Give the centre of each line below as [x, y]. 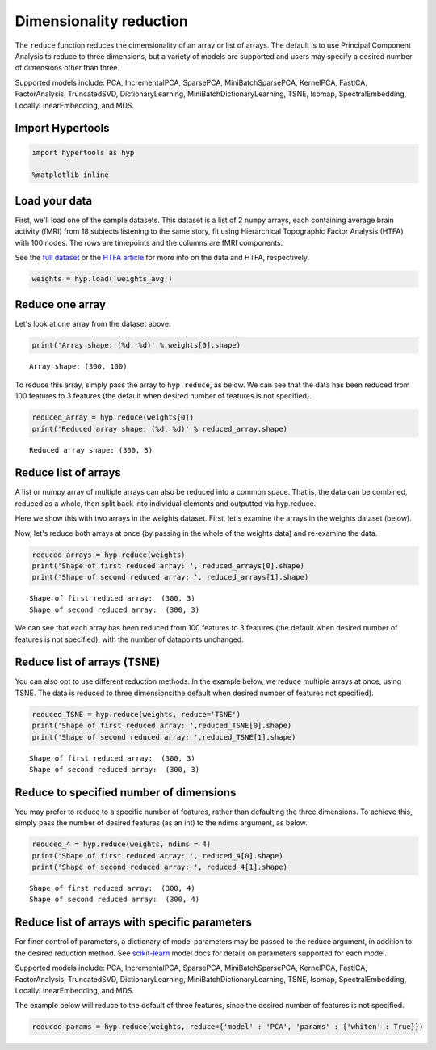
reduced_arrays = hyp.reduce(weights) [109, 555]
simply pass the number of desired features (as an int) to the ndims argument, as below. [161, 823]
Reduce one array [61, 304]
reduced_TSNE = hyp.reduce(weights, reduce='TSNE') [136, 714]
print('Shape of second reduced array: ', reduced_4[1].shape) [160, 867]
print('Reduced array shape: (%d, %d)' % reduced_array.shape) [160, 429]
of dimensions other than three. [67, 68]
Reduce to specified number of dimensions [126, 792]
